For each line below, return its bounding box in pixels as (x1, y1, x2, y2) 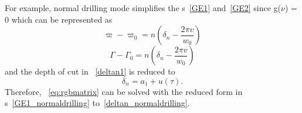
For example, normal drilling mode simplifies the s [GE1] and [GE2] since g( (5, 2, 281, 13)
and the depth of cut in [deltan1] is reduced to (5, 65, 175, 77)
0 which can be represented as (5, 13, 113, 25)
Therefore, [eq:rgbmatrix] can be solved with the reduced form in (5, 85, 243, 97)
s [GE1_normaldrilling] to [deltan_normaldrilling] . (5, 97, 190, 109)
